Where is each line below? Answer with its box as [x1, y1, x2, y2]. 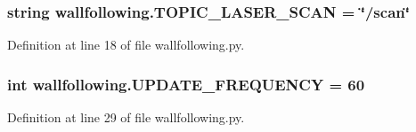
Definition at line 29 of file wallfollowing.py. [7, 108, 245, 127]
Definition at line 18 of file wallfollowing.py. [7, 35, 245, 54]
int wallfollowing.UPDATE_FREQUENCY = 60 [7, 73, 365, 95]
